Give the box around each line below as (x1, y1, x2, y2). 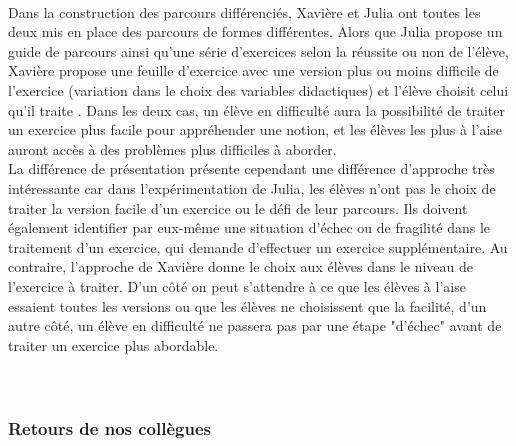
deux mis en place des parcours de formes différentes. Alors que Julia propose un (8, 21, 503, 42)
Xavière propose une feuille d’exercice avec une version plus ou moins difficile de (8, 60, 499, 81)
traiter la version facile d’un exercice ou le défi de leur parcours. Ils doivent (8, 197, 468, 218)
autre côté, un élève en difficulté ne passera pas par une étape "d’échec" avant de (8, 315, 502, 336)
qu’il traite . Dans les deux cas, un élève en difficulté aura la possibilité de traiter (8, 99, 505, 120)
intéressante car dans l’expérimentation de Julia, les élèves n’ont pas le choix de (8, 177, 496, 198)
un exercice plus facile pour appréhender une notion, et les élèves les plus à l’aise (8, 119, 503, 140)
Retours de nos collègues (8, 416, 211, 441)
